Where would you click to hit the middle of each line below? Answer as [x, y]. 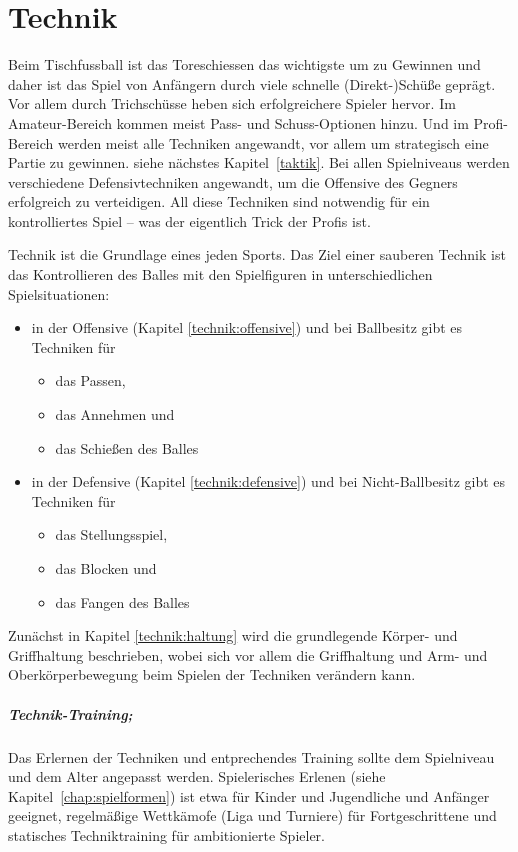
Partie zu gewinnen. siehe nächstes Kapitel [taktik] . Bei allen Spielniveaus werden [259, 162]
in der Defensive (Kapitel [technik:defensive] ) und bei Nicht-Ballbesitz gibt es [268, 481]
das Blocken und [106, 568]
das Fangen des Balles [122, 601]
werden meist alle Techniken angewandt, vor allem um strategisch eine [273, 142]
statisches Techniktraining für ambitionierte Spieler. [166, 834]
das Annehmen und [115, 414]
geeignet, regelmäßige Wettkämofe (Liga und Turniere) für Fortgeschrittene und [252, 815]
